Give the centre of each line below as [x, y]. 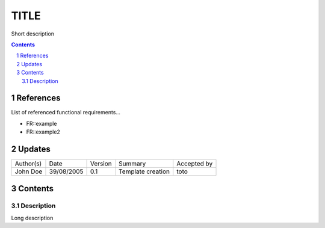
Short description [32, 34]
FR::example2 [43, 132]
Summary [132, 164]
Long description [32, 218]
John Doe [29, 171]
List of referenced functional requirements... [66, 112]
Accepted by [195, 164]
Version [101, 164]
